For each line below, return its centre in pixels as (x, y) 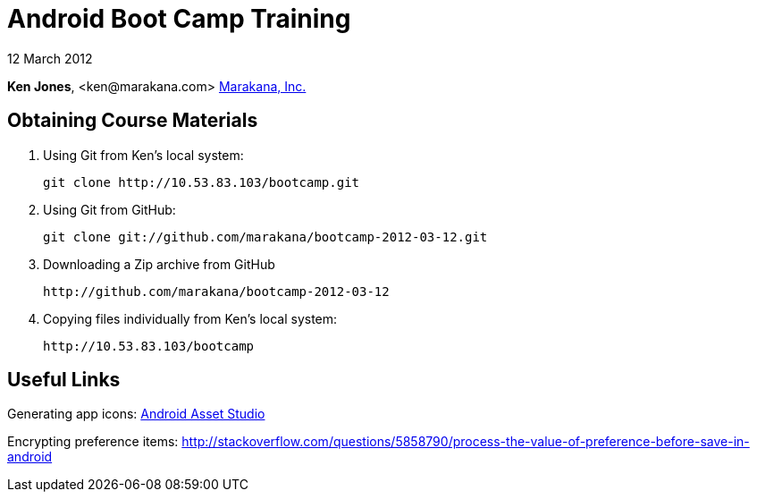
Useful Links (64, 380)
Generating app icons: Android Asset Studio (136, 414)
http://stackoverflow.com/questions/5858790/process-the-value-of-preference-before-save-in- (466, 442)
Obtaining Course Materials (133, 121)
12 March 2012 (50, 58)
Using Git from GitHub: (109, 209)
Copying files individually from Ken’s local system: (190, 318)
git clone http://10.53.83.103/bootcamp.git (202, 182)
